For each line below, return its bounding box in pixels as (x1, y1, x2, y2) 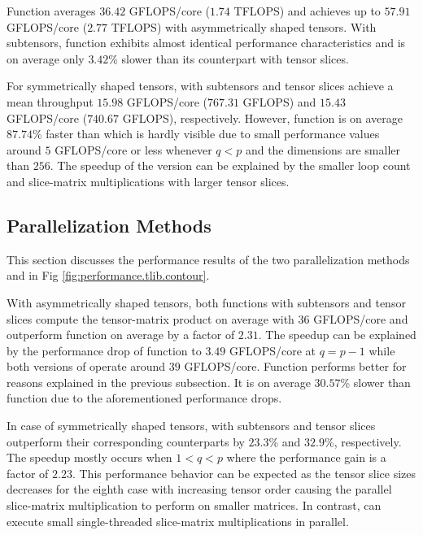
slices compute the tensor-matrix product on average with (7, 310, 294, 327)
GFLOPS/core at (229, 341, 316, 359)
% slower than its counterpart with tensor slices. (108, 50, 349, 67)
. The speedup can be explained (258, 326, 416, 343)
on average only (7, 50, 85, 67)
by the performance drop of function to (7, 341, 202, 359)
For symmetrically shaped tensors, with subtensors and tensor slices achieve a (7, 77, 394, 94)
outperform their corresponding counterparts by (7, 433, 245, 450)
